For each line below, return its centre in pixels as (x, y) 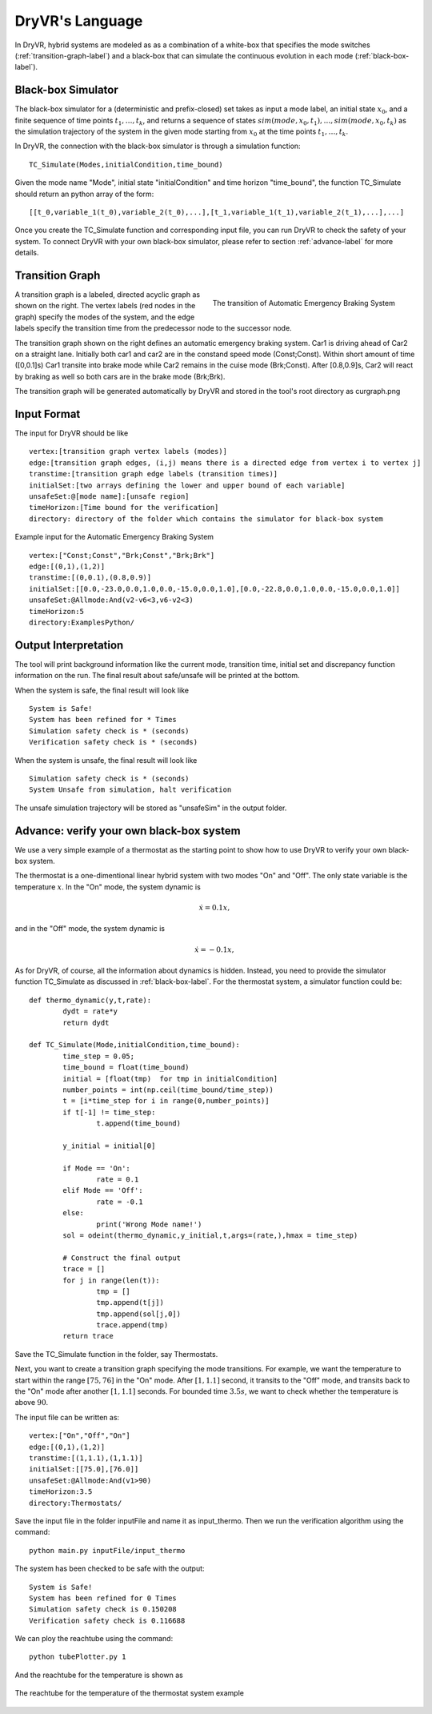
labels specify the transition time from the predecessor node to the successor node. (153, 328)
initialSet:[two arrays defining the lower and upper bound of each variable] (187, 485)
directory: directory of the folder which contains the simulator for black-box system (206, 519)
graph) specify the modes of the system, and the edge (105, 317)
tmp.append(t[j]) (130, 1303)
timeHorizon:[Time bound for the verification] (124, 508)
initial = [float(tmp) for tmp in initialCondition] (170, 1078)
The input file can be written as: (67, 1417)
